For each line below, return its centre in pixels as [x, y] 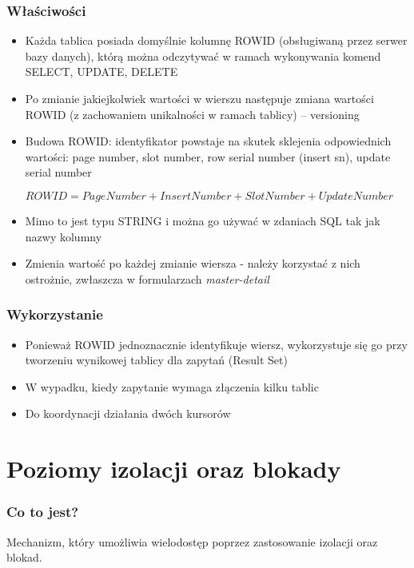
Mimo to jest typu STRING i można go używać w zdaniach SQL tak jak [203, 220]
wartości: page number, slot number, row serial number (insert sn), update [208, 156]
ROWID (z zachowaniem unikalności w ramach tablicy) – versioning [192, 114]
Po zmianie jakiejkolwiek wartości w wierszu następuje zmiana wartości [199, 98]
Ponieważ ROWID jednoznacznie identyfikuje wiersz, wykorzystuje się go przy [216, 344]
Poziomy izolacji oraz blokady [174, 469]
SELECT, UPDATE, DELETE [102, 71]
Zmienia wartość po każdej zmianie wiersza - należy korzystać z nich [193, 263]
